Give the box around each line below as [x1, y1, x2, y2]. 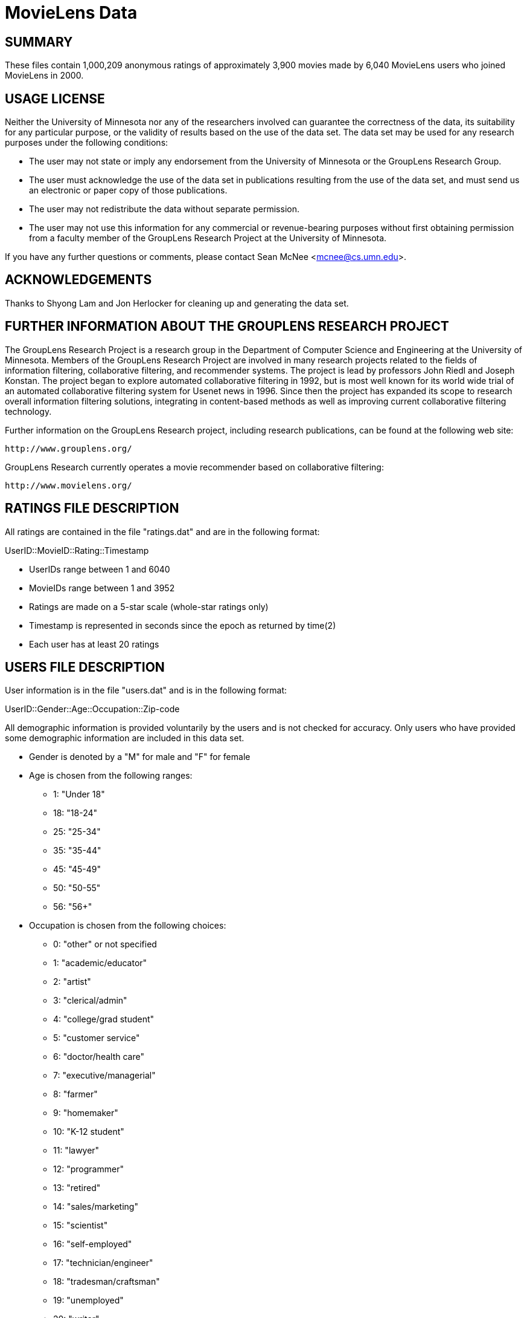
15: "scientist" [53, 1220, 108, 1231]
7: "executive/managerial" [53, 1070, 156, 1081]
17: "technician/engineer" [53, 1258, 153, 1268]
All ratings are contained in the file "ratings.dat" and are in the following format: [5, 526, 320, 537]
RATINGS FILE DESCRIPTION [5, 501, 179, 516]
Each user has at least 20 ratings [29, 638, 159, 649]
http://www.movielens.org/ [5, 480, 132, 490]
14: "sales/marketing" [53, 1201, 138, 1212]
